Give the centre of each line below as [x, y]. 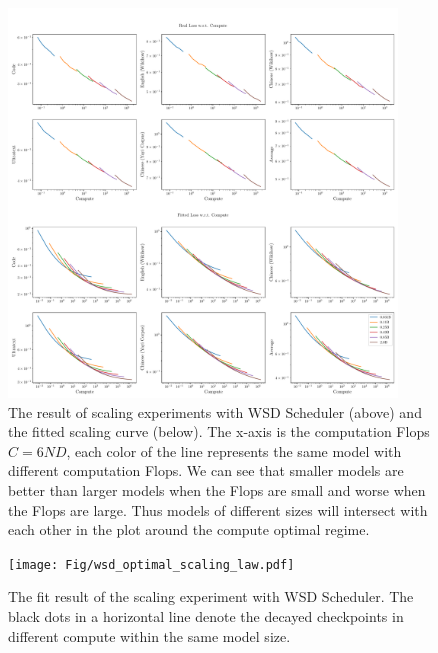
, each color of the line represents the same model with [234, 450]
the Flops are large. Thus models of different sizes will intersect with [218, 509]
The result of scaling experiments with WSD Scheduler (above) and [215, 411]
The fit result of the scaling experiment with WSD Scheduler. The [211, 596]
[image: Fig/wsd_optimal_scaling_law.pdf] [151, 564]
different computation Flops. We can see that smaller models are [206, 470]
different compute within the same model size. [149, 635]
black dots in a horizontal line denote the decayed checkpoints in [206, 616]
